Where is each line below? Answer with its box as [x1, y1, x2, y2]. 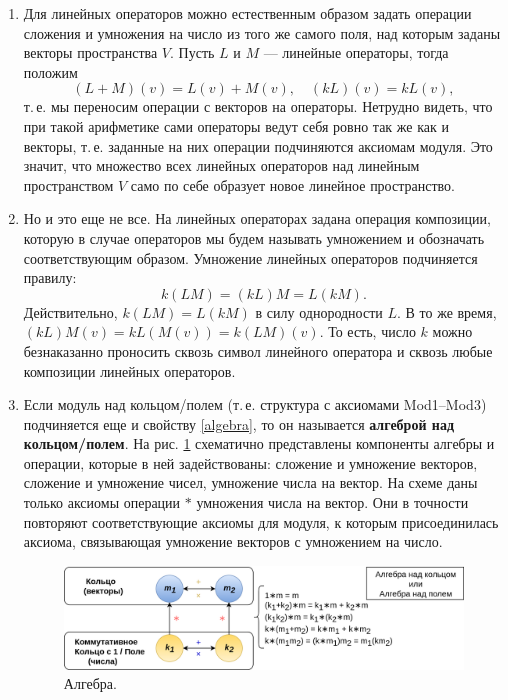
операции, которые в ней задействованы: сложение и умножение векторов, [23, 452, 478, 473]
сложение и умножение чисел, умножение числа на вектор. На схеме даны [23, 472, 478, 493]
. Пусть [170, 42, 215, 63]
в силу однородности [255, 301, 383, 322]
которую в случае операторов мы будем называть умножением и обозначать [23, 227, 485, 248]
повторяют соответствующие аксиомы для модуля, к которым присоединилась [23, 511, 499, 532]
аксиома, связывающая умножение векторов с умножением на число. [23, 531, 443, 552]
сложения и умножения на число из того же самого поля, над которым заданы [23, 22, 501, 43]
